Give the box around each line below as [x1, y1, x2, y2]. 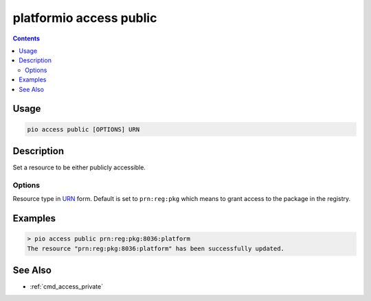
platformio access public [12, 10, 157, 25]
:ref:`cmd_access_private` [30, 282, 103, 291]
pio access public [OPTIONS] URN [27, 125, 140, 133]
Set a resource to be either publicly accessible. [12, 163, 146, 171]
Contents [12, 34, 41, 43]
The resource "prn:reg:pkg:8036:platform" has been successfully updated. [27, 244, 285, 252]
